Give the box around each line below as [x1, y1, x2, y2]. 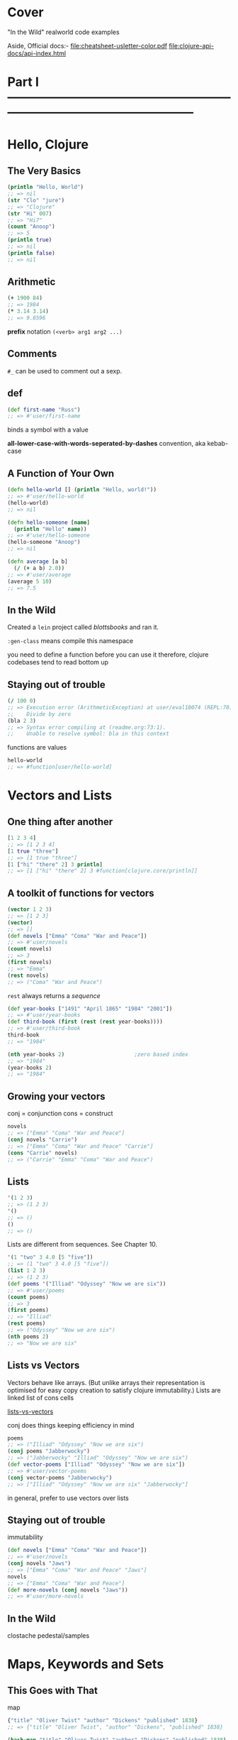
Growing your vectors [7, 1090, 106, 1102]
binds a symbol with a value [7, 425, 89, 434]
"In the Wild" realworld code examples [7, 28, 120, 36]
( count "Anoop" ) [7, 223, 55, 231]
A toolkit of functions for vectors [7, 887, 154, 899]
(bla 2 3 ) [7, 717, 37, 724]
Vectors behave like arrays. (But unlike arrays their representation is [7, 1378, 205, 1386]
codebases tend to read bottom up [7, 658, 108, 667]
